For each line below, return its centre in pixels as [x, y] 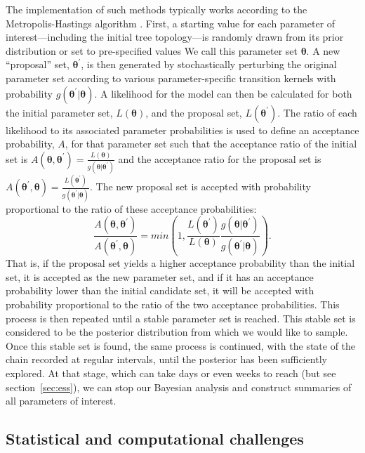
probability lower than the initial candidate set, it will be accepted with [160, 290]
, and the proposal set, [194, 112]
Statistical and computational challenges [155, 439]
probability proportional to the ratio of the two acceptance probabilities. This [173, 304]
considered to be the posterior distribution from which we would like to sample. [177, 332]
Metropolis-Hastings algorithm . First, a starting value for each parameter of [171, 23]
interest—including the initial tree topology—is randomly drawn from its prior [175, 37]
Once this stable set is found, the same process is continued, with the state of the [181, 345]
